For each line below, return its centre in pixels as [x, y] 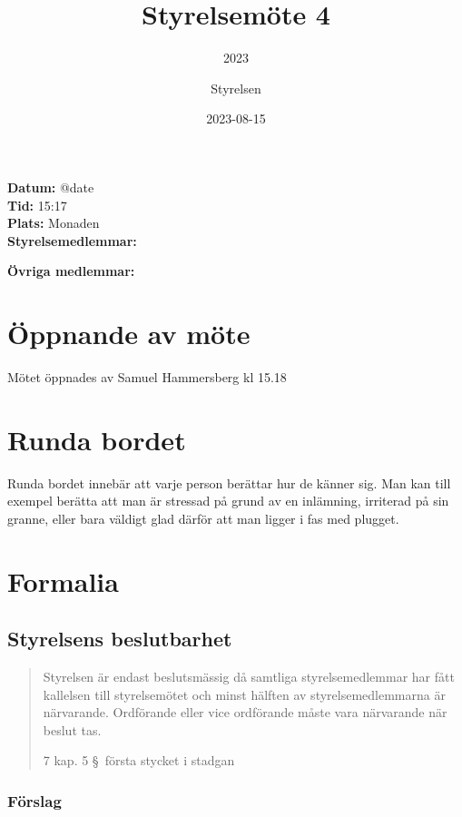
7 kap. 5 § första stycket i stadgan [139, 760]
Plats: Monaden [54, 223]
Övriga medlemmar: [71, 271]
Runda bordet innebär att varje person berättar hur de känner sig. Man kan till [229, 482]
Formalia [63, 581]
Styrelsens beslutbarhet [120, 639]
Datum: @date [51, 187]
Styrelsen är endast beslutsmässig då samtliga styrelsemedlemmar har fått [249, 677]
